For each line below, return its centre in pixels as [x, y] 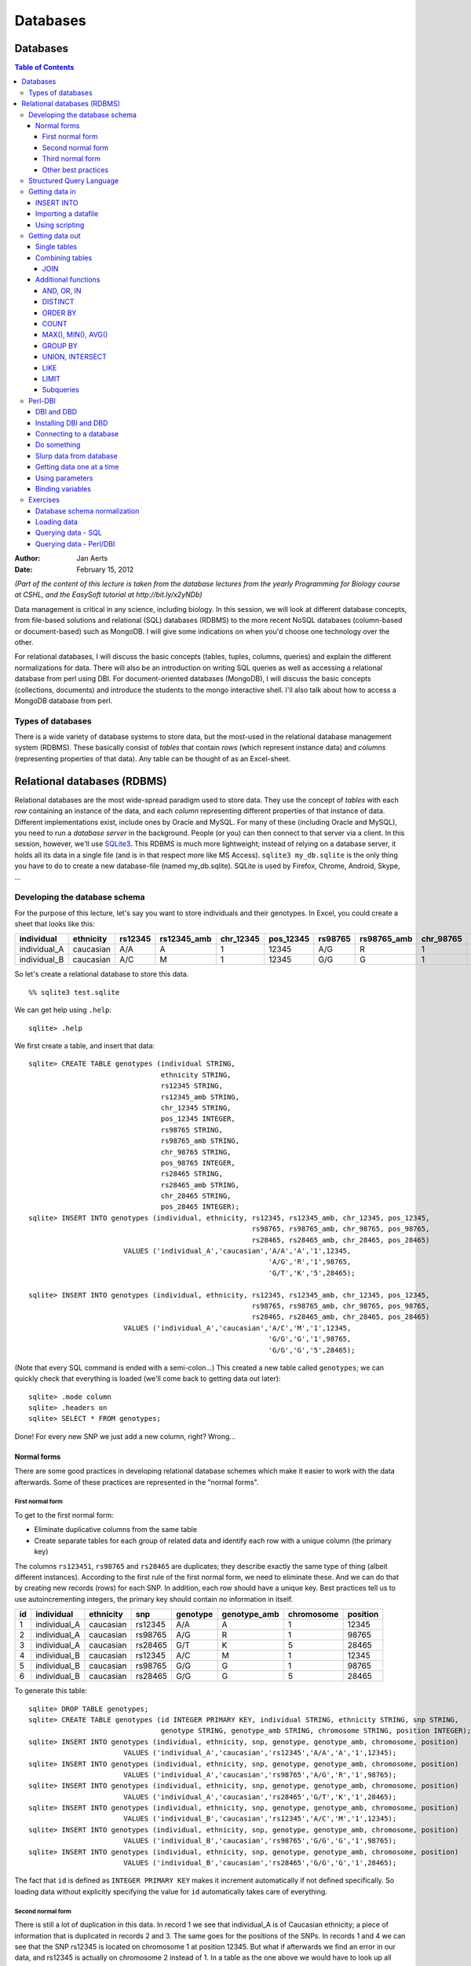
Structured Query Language [74, 180]
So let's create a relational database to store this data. [102, 974]
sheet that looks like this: [55, 924]
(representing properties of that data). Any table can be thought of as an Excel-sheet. [153, 758]
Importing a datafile [67, 214]
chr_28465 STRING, [196, 1196]
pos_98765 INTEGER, [198, 1163]
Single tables [57, 247]
